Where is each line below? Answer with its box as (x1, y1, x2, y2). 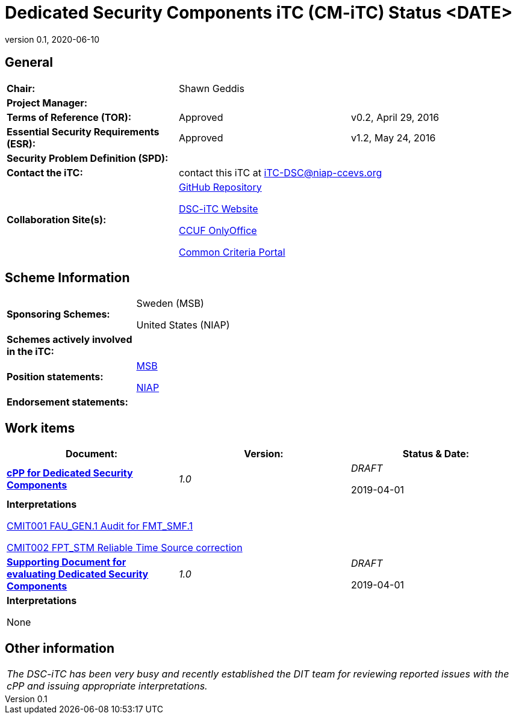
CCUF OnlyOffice (178, 224, 257, 236)
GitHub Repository (178, 181, 262, 193)
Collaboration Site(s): (7, 213, 107, 226)
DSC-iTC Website (178, 202, 258, 215)
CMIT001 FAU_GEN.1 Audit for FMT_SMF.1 (7, 520, 193, 532)
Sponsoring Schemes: (7, 308, 110, 321)
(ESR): (7, 137, 36, 150)
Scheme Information (5, 270, 130, 286)
